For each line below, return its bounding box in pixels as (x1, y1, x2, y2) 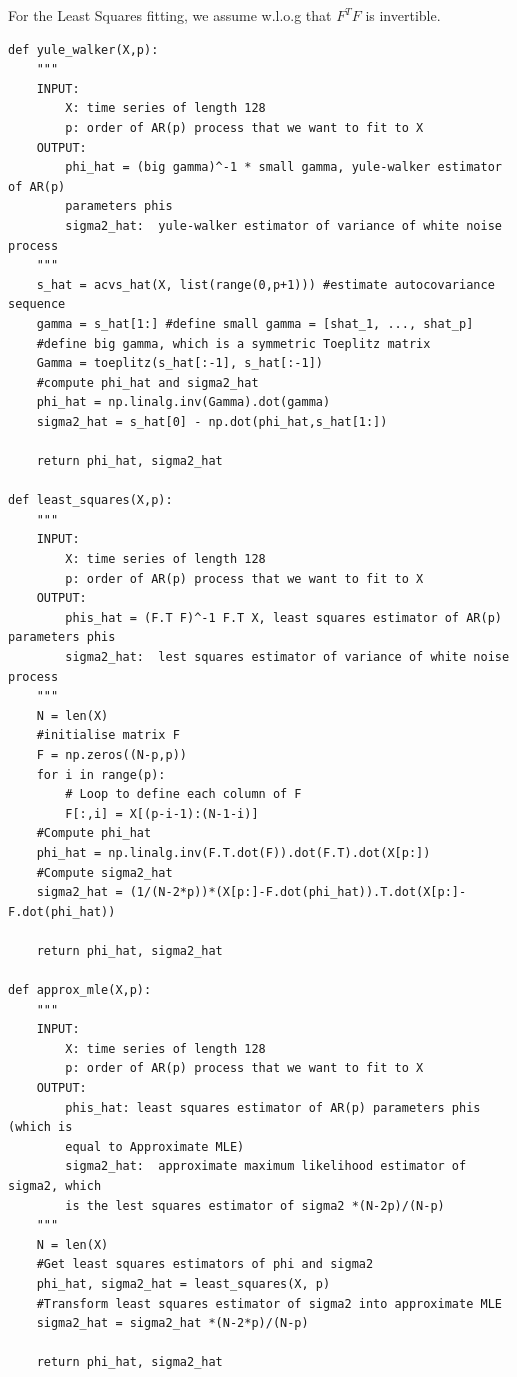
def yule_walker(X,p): (8, 42, 159, 57)
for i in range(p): (36, 767, 166, 782)
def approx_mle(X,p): (8, 983, 152, 998)
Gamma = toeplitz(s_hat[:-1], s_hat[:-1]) (36, 356, 323, 371)
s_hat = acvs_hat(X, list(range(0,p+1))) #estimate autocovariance (36, 277, 495, 292)
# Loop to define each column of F (65, 787, 302, 802)
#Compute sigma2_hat (36, 865, 173, 880)
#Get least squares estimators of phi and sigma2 (36, 1257, 374, 1272)
